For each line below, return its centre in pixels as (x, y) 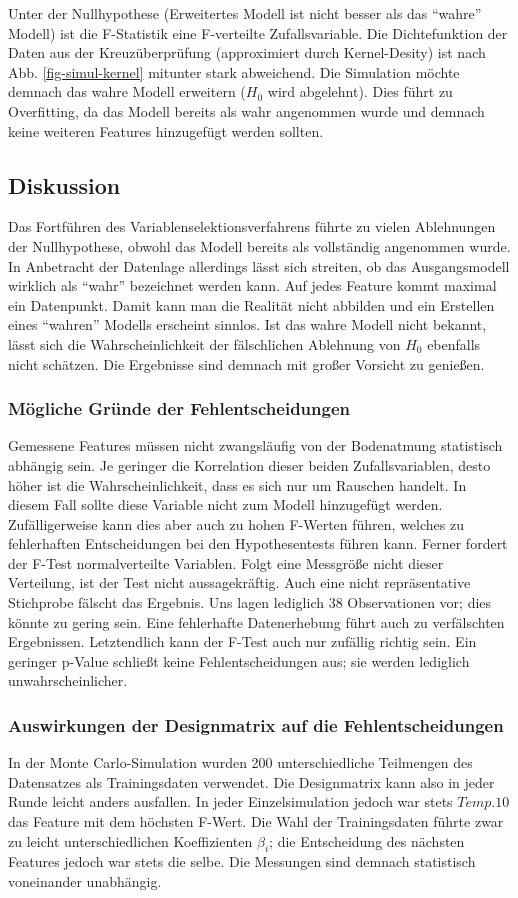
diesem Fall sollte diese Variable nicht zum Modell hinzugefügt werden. (225, 504)
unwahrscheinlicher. (68, 680)
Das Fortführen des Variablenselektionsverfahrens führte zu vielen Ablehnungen (252, 226)
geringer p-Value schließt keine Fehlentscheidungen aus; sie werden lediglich (239, 660)
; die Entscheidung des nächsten (367, 840)
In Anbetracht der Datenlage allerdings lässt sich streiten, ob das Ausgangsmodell (259, 265)
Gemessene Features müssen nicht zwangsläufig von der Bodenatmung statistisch (255, 445)
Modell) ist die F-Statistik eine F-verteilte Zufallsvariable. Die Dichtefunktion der (258, 32)
